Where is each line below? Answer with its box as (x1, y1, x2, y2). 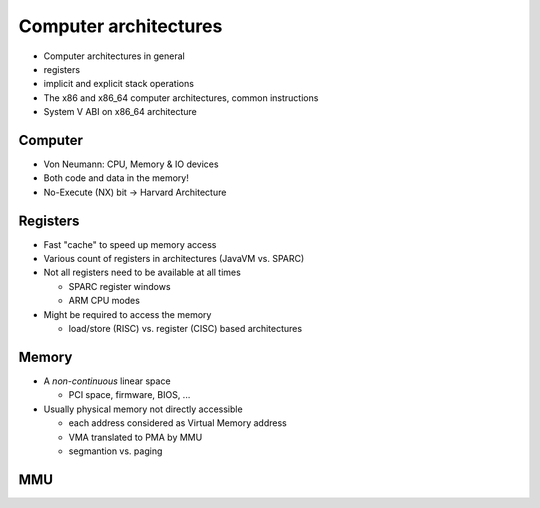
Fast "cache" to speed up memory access (43, 238, 217, 250)
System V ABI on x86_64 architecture (43, 106, 197, 118)
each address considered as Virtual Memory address (68, 417, 287, 429)
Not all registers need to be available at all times (43, 266, 242, 279)
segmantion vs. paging (68, 445, 163, 457)
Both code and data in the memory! (43, 172, 189, 184)
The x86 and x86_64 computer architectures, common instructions (43, 91, 319, 104)
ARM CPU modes (68, 295, 140, 307)
